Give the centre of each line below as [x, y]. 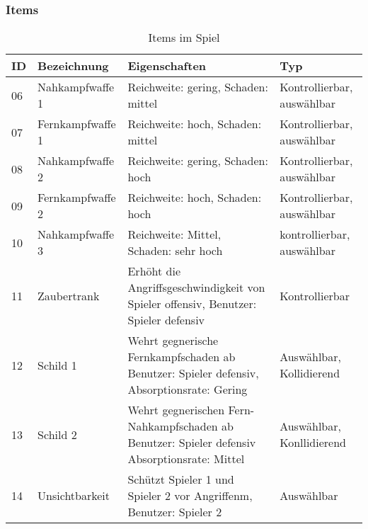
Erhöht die [154, 271]
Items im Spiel [184, 38]
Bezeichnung [73, 66]
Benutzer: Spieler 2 [175, 512]
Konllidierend [313, 443]
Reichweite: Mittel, [174, 234]
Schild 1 [57, 365]
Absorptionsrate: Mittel [186, 459]
